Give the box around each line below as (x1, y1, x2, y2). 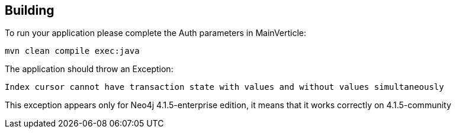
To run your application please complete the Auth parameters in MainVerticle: (5, 28, 307, 38)
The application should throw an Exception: (5, 64, 174, 74)
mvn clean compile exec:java (5, 46, 140, 56)
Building (5, 3, 54, 18)
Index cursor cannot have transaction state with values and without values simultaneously (5, 82, 444, 92)
